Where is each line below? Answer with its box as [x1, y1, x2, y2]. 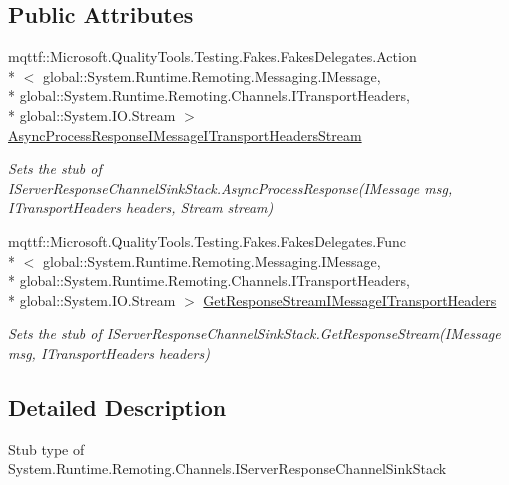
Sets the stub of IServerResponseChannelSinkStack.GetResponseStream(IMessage [8, 323, 501, 344]
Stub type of [8, 438, 85, 459]
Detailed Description [8, 391, 227, 422]
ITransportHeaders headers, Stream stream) [8, 197, 274, 218]
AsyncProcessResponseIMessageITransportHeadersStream [8, 124, 362, 145]
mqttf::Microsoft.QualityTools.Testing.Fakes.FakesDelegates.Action [8, 46, 417, 67]
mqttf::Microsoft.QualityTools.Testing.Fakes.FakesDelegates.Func [8, 230, 406, 251]
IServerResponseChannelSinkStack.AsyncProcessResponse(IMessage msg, [8, 177, 453, 198]
